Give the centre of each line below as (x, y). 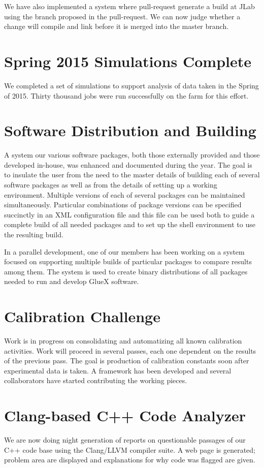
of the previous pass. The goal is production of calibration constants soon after (127, 361)
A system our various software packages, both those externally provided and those (132, 155)
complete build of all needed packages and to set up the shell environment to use (130, 224)
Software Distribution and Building (130, 130)
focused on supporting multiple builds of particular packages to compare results (128, 261)
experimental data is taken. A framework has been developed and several (118, 370)
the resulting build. (34, 234)
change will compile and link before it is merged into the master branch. (117, 26)
